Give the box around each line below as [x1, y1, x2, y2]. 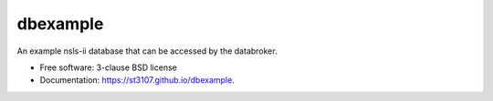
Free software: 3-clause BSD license [39, 62, 177, 73]
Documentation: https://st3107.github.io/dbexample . [39, 75, 235, 86]
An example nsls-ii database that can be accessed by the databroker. [16, 45, 278, 56]
